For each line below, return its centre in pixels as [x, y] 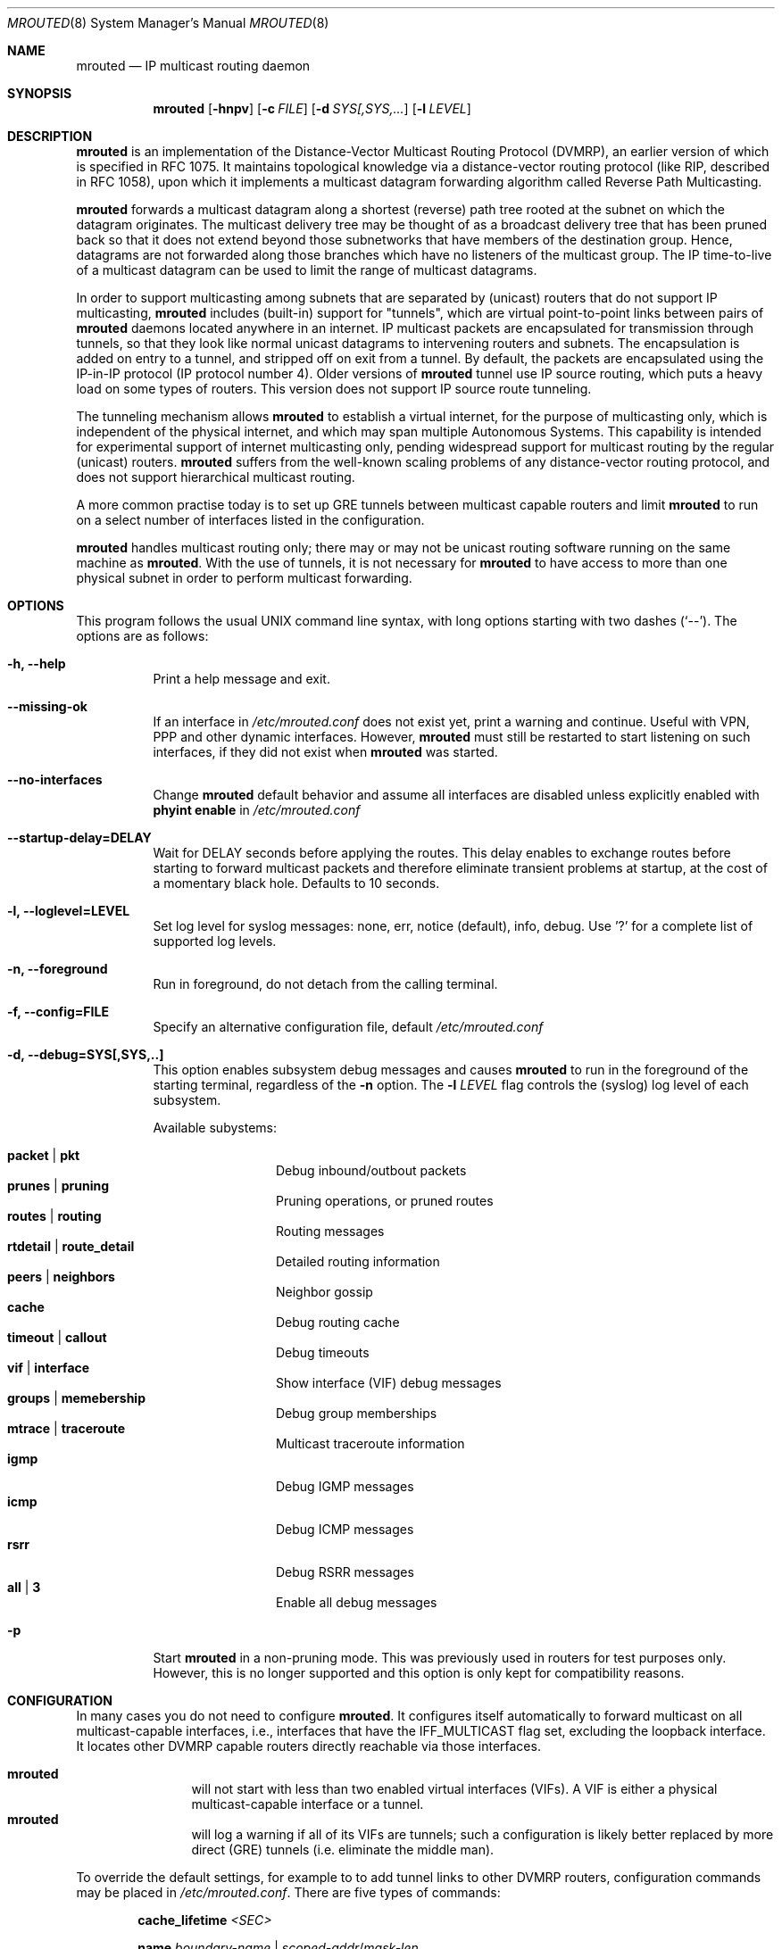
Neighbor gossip [324, 1292]
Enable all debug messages [357, 1602]
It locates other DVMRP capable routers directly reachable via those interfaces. [308, 1746]
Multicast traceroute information [370, 1443]
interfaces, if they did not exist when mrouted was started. [325, 752]
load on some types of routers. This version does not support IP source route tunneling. [334, 389]
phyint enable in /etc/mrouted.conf [257, 810]
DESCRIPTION [50, 136]
